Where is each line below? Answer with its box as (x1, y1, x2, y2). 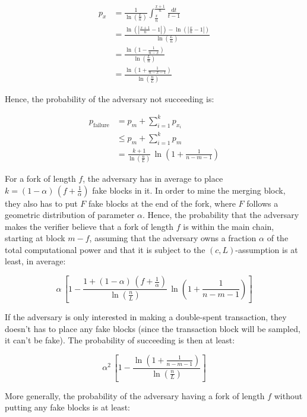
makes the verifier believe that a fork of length (5, 220, 174, 232)
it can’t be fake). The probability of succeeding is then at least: (5, 334, 235, 346)
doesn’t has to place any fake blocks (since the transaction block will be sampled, (5, 322, 300, 334)
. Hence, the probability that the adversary (143, 208, 299, 221)
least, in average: (5, 255, 66, 267)
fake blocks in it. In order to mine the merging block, (92, 184, 286, 196)
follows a (246, 197, 278, 209)
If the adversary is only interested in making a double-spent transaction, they (5, 310, 287, 323)
